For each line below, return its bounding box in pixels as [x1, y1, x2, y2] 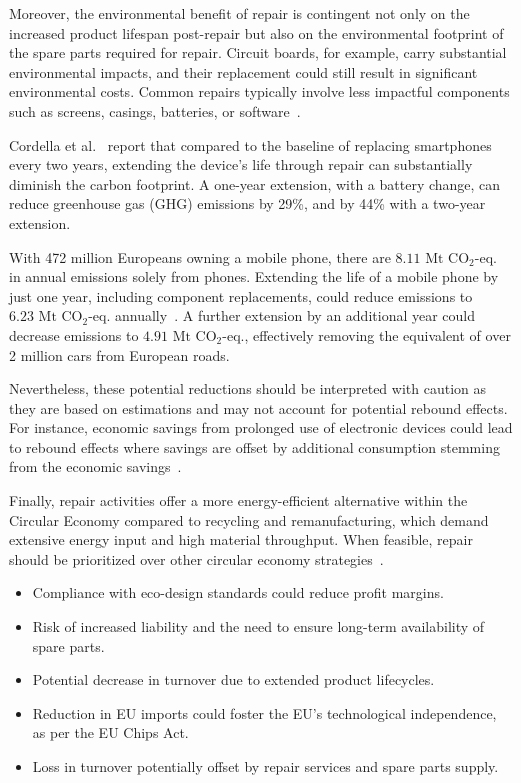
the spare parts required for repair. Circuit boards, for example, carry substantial [9, 42, 507, 63]
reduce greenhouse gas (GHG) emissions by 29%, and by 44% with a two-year [9, 193, 486, 214]
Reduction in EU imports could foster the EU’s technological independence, [32, 702, 497, 723]
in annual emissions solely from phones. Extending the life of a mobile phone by [9, 266, 499, 287]
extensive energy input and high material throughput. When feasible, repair [9, 529, 473, 550]
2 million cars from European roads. [9, 344, 230, 365]
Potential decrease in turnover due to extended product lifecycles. [32, 669, 435, 690]
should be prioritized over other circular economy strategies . [9, 548, 384, 569]
